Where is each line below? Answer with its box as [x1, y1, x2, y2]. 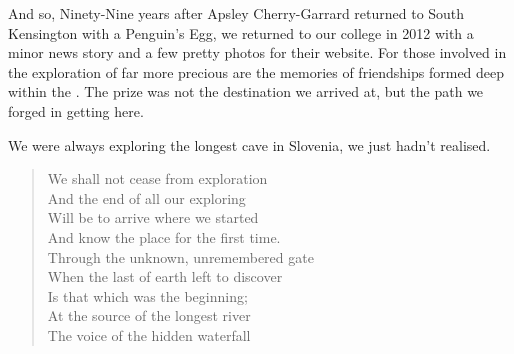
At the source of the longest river [47, 305, 251, 326]
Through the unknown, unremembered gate [47, 246, 314, 267]
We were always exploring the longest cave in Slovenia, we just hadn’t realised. [8, 134, 491, 155]
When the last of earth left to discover [47, 266, 283, 287]
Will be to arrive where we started [47, 207, 259, 228]
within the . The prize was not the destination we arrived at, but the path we [8, 81, 484, 102]
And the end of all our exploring [47, 187, 246, 208]
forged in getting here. [8, 100, 144, 121]
